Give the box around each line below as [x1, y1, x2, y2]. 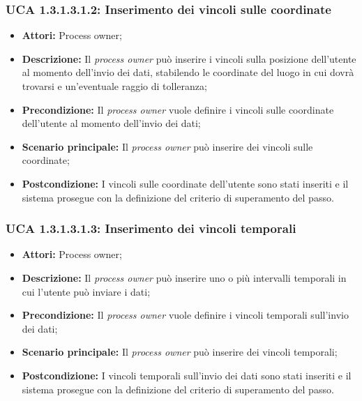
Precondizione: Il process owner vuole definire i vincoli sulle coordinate [22, 102, 334, 116]
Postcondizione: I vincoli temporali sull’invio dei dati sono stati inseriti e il [22, 368, 352, 382]
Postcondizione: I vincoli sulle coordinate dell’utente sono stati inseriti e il [22, 176, 349, 190]
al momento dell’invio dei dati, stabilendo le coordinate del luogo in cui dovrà [22, 65, 354, 80]
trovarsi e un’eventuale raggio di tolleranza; [22, 79, 207, 93]
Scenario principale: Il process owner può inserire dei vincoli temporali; [22, 345, 338, 359]
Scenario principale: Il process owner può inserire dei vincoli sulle [22, 139, 313, 153]
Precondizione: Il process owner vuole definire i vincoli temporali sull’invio [22, 308, 349, 322]
